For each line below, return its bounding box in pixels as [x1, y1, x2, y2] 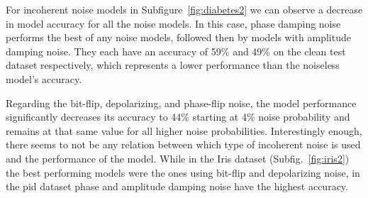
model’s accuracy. [6, 71, 82, 86]
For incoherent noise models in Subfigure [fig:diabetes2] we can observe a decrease [6, 2, 363, 16]
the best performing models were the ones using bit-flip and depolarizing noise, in [6, 165, 360, 180]
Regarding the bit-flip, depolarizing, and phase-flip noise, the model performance [6, 95, 357, 110]
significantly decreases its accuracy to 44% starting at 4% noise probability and [6, 109, 350, 124]
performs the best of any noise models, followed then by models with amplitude [6, 30, 351, 45]
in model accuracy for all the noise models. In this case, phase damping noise [6, 16, 341, 31]
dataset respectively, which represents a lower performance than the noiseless [6, 57, 340, 72]
